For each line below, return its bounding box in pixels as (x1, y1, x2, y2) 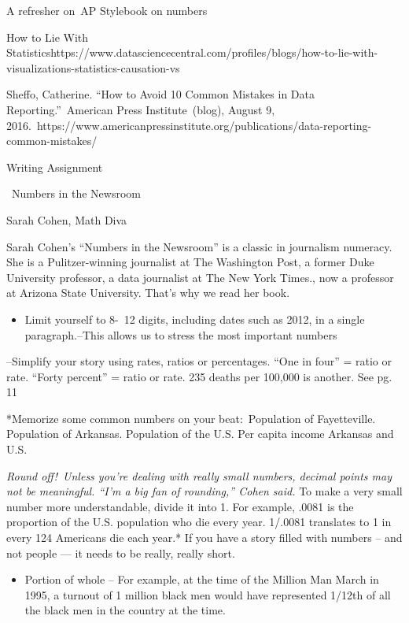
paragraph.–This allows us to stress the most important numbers (24, 326, 337, 343)
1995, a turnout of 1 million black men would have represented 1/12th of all (24, 586, 391, 603)
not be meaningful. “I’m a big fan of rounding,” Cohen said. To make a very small (6, 483, 403, 499)
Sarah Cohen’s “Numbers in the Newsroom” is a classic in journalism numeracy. (6, 238, 392, 254)
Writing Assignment (6, 158, 103, 175)
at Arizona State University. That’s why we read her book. (6, 284, 290, 301)
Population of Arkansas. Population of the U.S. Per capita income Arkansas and (6, 425, 394, 442)
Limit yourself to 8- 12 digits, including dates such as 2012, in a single (24, 310, 365, 327)
